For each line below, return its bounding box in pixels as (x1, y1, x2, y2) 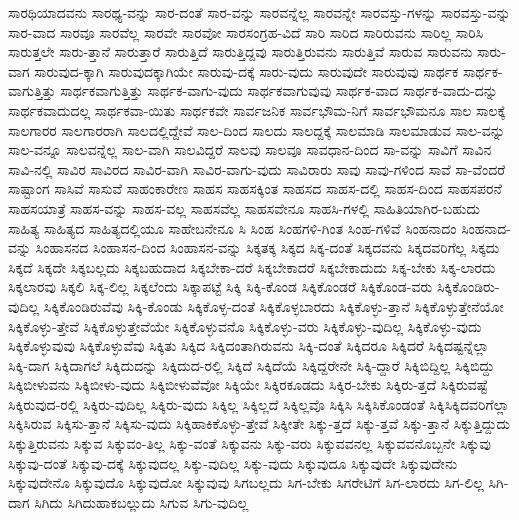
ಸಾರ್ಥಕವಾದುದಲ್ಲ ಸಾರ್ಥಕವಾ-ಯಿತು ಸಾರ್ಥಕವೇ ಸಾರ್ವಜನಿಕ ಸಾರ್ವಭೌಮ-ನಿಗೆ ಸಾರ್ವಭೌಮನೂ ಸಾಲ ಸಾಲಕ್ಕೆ (8, 99, 506, 120)
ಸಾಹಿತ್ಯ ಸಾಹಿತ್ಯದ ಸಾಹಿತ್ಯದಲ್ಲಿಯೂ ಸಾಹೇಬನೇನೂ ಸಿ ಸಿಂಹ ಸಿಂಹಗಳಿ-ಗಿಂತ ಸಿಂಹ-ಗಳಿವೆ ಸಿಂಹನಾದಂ (8, 217, 457, 238)
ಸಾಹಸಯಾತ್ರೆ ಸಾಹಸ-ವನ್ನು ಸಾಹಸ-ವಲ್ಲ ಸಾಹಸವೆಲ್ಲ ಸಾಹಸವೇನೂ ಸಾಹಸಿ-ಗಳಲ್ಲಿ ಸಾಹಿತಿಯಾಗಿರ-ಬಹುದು (8, 197, 480, 218)
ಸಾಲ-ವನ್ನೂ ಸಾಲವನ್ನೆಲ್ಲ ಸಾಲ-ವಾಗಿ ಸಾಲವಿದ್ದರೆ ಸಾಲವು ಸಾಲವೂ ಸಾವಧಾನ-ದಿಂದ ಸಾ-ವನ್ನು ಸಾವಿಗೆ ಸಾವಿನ (8, 139, 492, 160)
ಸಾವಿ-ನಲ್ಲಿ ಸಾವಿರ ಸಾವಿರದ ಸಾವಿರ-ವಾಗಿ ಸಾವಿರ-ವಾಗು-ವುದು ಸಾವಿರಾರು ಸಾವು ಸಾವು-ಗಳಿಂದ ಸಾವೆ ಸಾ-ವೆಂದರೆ (8, 158, 506, 179)
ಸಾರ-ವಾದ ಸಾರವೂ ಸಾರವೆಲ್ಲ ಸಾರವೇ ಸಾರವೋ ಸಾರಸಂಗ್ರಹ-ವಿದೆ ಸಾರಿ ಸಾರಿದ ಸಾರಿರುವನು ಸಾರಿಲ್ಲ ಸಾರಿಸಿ (8, 21, 484, 42)
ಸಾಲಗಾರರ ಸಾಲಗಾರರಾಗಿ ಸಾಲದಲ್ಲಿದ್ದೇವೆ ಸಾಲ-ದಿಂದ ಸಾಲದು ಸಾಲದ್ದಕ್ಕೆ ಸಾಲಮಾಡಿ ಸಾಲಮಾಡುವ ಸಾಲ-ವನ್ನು (8, 119, 505, 140)
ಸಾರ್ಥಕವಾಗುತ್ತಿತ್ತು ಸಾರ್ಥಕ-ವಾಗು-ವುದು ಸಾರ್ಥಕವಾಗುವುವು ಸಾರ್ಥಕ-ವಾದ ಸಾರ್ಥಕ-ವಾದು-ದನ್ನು (60, 80, 498, 101)
